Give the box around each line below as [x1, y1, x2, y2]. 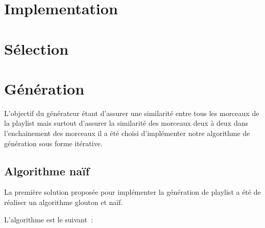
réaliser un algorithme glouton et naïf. [4, 197, 123, 208]
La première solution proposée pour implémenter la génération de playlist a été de [4, 187, 261, 197]
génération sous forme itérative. [4, 138, 103, 148]
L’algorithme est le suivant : [4, 214, 93, 224]
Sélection [4, 38, 69, 59]
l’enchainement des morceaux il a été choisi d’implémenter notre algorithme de [4, 128, 250, 139]
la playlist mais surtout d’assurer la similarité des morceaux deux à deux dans [4, 118, 248, 128]
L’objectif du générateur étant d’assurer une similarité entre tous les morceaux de [4, 107, 259, 118]
